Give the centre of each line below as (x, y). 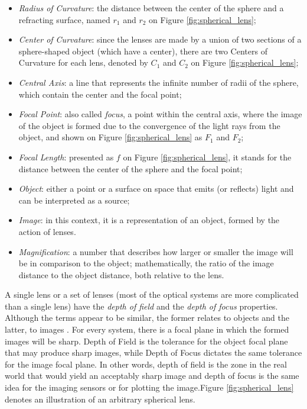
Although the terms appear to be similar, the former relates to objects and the (147, 318)
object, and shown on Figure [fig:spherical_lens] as (110, 137)
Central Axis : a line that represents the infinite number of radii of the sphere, (159, 82)
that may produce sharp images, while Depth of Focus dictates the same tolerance (153, 352)
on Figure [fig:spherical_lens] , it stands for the (207, 157)
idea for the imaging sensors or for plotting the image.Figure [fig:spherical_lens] (149, 387)
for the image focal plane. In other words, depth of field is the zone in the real (146, 364)
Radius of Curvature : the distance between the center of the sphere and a (151, 8)
